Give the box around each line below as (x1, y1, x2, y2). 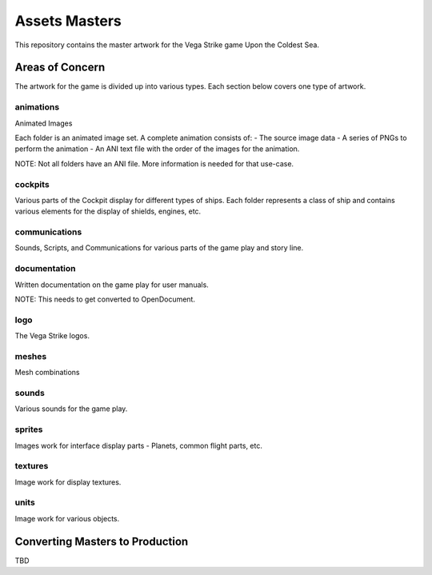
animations (14, 102, 60, 113)
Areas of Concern (14, 61, 106, 74)
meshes (14, 350, 47, 361)
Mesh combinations (14, 368, 80, 377)
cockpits (14, 178, 50, 190)
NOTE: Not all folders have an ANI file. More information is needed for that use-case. (14, 158, 294, 168)
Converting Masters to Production (14, 534, 189, 548)
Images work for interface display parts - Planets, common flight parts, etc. (14, 441, 263, 450)
